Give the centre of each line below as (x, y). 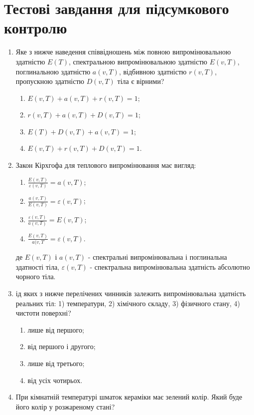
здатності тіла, (37, 266)
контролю (36, 28)
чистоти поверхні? (43, 313)
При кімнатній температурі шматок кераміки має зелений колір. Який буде (129, 397)
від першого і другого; (62, 346)
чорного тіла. (36, 276)
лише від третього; (56, 363)
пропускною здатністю (50, 81)
